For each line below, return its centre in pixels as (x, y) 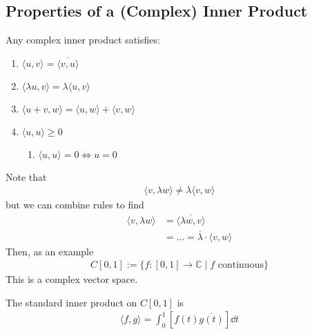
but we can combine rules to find (75, 205)
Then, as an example (50, 251)
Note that (26, 176)
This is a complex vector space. (72, 279)
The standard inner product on (71, 302)
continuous (241, 265)
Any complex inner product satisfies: (83, 40)
